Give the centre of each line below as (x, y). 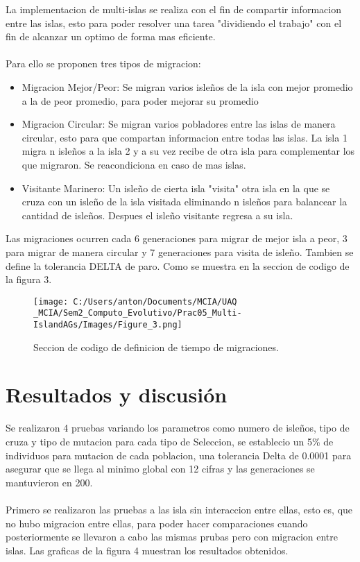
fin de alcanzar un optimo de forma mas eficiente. (111, 36)
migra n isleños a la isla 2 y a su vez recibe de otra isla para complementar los (188, 151)
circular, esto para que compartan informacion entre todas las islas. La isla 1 (185, 137)
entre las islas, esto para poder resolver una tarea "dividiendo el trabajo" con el (174, 23)
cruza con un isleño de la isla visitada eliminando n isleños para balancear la (185, 202)
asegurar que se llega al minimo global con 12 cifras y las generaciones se (160, 469)
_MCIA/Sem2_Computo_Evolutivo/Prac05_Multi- (138, 313)
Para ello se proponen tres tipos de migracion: (103, 63)
